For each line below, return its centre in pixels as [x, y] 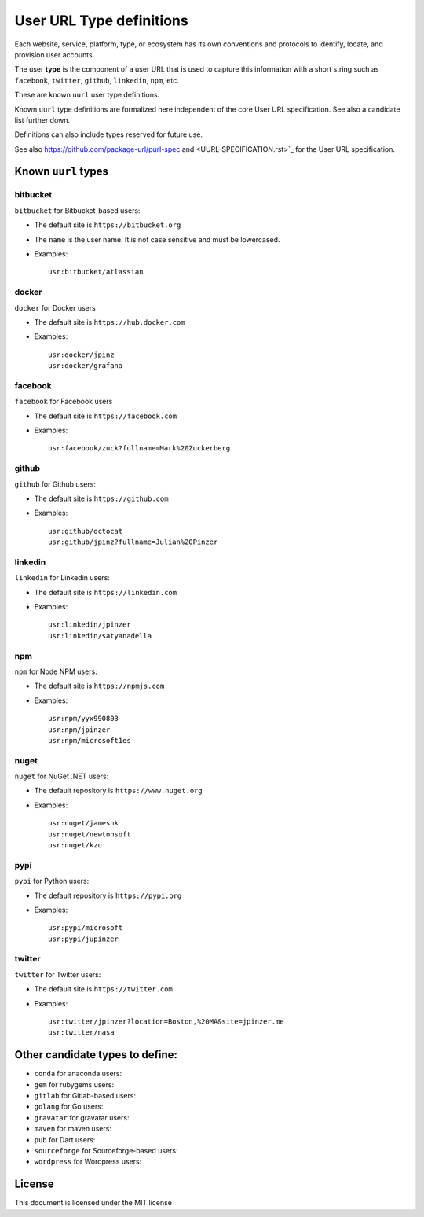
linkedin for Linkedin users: [62, 578]
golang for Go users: [69, 1107]
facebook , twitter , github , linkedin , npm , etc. [97, 80]
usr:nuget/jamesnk [84, 823]
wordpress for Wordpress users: [88, 1162]
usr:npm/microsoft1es [90, 740]
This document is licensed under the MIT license [93, 1203]
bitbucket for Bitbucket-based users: [77, 210]
